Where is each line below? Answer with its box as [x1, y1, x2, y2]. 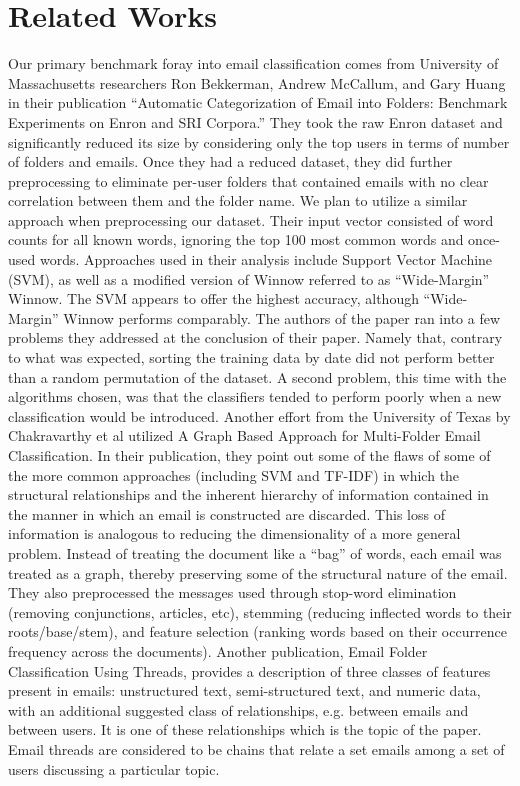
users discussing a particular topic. [8, 758, 220, 779]
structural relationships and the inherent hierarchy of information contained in [8, 484, 489, 505]
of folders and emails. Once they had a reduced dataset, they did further [8, 151, 453, 172]
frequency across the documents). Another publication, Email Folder [8, 640, 428, 661]
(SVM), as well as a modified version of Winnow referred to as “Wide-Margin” [8, 268, 490, 289]
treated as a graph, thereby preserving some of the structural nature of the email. [8, 562, 508, 583]
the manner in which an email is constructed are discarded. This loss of [8, 503, 445, 524]
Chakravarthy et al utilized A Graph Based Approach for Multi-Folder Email [8, 425, 481, 446]
